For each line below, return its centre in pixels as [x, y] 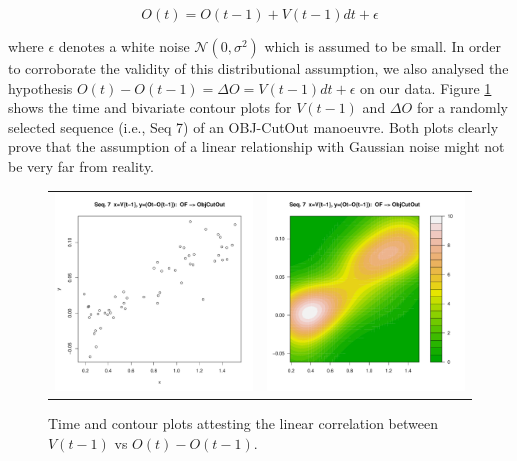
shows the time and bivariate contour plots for [150, 107]
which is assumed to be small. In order [382, 46]
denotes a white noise [124, 46]
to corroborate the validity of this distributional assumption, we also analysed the [258, 68]
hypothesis [40, 87]
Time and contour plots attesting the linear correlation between [243, 423]
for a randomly [462, 107]
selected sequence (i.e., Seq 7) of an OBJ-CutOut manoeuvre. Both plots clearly [253, 126]
